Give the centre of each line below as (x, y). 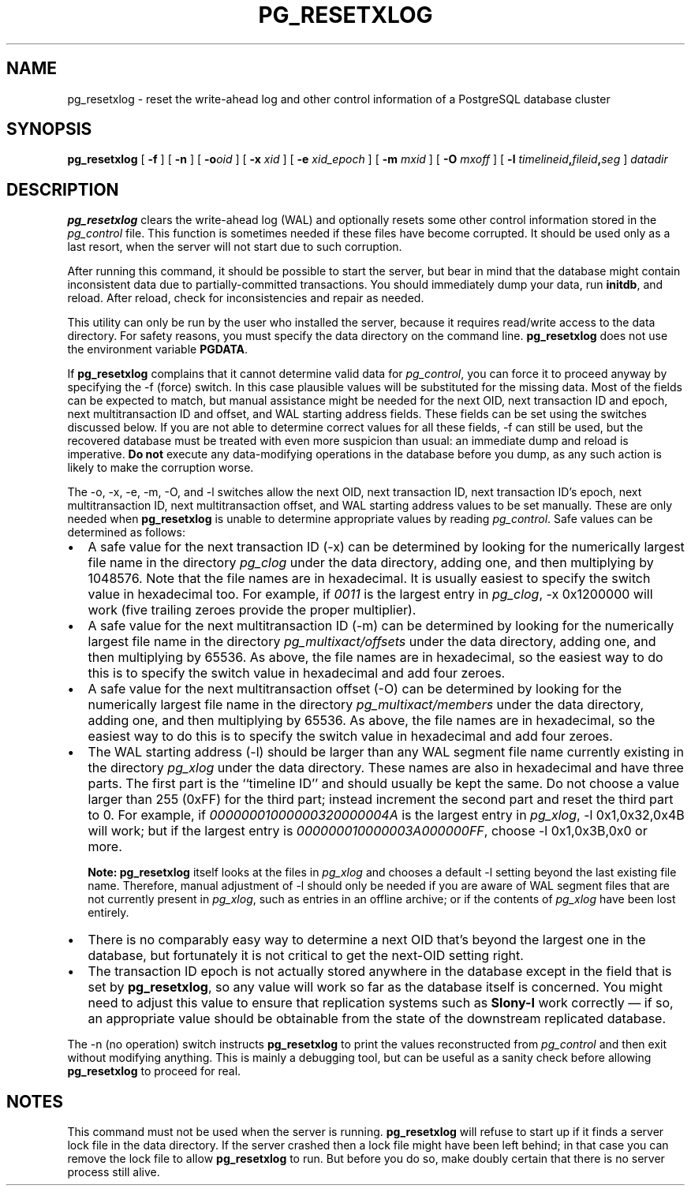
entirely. (108, 913)
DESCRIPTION (63, 189)
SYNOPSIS (49, 129)
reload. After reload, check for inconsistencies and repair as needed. (246, 298)
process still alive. (114, 1172)
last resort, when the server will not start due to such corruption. (235, 247)
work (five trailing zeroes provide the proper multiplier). (252, 610)
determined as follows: (126, 532)
